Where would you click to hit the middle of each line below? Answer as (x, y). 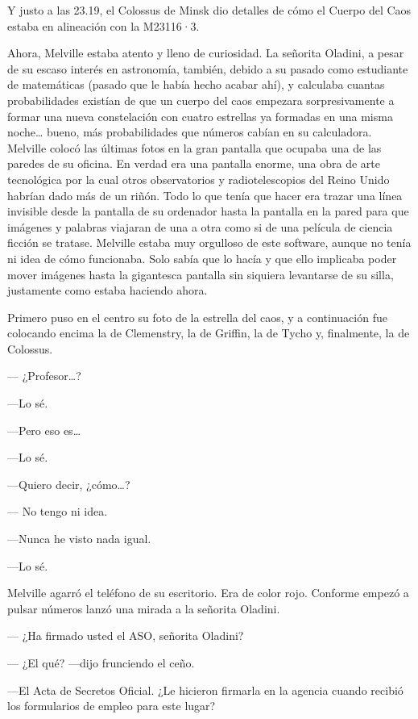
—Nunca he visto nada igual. (79, 539)
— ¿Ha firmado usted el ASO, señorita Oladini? (126, 635)
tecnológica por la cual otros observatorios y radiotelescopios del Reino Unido (199, 179)
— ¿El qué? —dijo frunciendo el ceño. (101, 663)
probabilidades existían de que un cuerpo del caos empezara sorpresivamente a (201, 100)
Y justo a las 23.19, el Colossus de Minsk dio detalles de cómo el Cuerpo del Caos (209, 10)
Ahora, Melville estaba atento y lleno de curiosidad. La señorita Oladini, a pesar (206, 53)
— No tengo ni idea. (58, 511)
